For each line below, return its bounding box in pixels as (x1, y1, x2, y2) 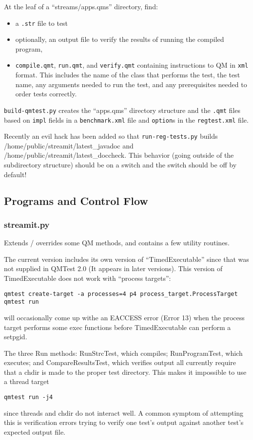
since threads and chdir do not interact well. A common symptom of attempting (4, 407, 244, 418)
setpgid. (4, 331, 27, 342)
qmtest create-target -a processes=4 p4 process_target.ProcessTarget (4, 290, 238, 297)
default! (4, 169, 27, 179)
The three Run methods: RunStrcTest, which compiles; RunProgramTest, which (4, 348, 243, 358)
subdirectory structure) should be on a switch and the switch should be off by (4, 160, 237, 170)
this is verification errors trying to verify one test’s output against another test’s (4, 417, 244, 427)
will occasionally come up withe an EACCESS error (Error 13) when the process (4, 312, 245, 322)
